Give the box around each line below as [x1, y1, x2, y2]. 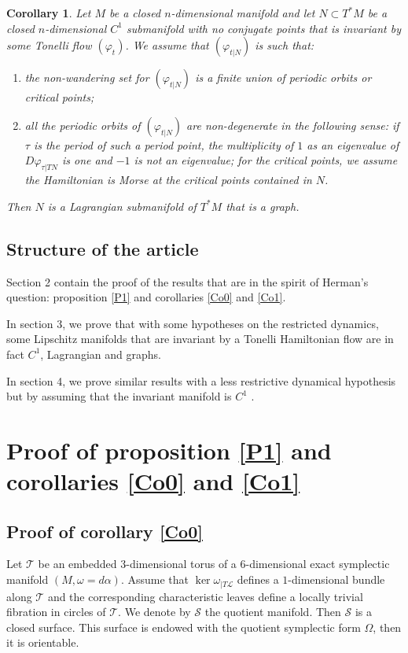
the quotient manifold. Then [204, 603, 341, 620]
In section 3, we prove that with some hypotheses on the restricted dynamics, [6, 315, 379, 331]
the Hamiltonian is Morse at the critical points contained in [24, 172, 312, 188]
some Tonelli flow [6, 37, 92, 53]
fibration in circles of [6, 603, 106, 620]
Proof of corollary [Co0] [6, 518, 203, 543]
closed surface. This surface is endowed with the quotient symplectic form [6, 618, 361, 635]
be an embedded [38, 555, 117, 572]
